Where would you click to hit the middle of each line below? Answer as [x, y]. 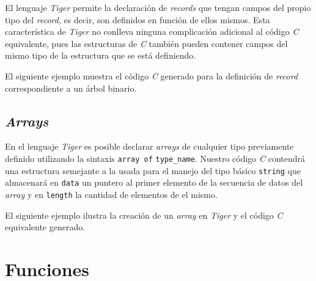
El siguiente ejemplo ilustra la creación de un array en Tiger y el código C [144, 215]
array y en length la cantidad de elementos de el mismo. [111, 194]
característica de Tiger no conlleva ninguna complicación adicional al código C [152, 31]
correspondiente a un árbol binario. [71, 88]
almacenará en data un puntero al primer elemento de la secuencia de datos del [154, 182]
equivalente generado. [45, 227]
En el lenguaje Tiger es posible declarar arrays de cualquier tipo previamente [149, 146]
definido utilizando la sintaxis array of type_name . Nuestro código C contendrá [155, 158]
